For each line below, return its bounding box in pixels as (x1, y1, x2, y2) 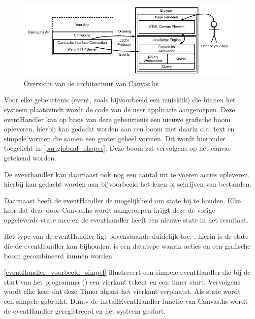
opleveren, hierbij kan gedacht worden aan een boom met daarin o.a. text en (4, 124, 235, 134)
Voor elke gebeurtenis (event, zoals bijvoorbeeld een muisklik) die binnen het (4, 95, 236, 105)
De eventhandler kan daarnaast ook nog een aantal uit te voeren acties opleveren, (4, 169, 250, 179)
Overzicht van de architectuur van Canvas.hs (24, 78, 159, 88)
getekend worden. (4, 152, 57, 162)
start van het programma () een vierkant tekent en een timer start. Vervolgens (4, 276, 240, 287)
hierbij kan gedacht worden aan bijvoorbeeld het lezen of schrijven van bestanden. (4, 179, 252, 189)
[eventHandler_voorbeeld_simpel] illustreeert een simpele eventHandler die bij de (4, 267, 251, 277)
